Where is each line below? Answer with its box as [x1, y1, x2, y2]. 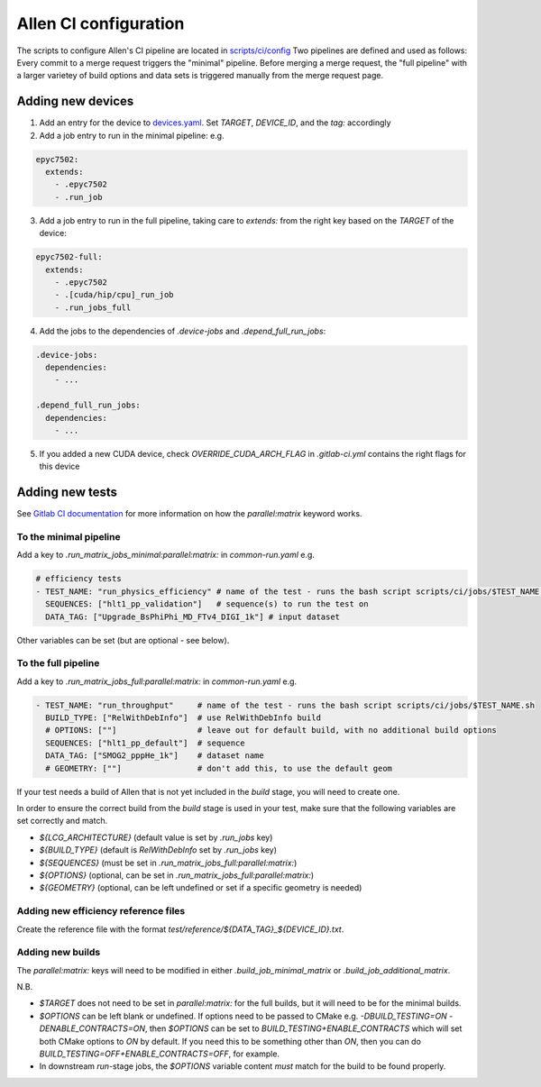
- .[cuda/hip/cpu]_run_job [54, 289, 175, 300]
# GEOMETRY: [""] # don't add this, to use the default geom [45, 763, 392, 773]
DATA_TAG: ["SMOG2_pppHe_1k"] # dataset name [45, 751, 265, 761]
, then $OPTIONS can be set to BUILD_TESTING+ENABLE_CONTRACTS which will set [144, 1023, 463, 1034]
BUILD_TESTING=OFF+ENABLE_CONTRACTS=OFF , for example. [39, 1048, 280, 1059]
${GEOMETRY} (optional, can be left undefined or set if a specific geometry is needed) [39, 882, 362, 893]
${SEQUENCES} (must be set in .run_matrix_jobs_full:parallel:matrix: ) [39, 857, 298, 868]
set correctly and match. [16, 816, 108, 827]
